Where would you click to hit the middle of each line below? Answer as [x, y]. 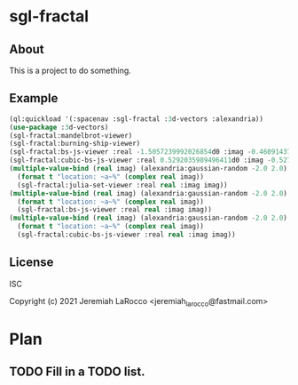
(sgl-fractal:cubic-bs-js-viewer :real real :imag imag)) [127, 235]
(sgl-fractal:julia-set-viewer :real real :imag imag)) [122, 185]
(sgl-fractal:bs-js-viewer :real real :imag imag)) [115, 210]
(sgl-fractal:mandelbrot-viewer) [71, 135]
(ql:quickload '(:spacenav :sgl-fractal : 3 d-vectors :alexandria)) [137, 119]
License [31, 263]
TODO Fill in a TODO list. [77, 372]
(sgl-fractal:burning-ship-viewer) [75, 144]
